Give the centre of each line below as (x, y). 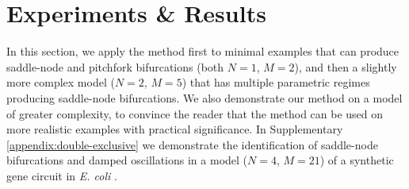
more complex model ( (61, 82)
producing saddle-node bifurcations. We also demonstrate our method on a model (204, 97)
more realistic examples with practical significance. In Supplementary (175, 129)
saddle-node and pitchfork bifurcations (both (115, 66)
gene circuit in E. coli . (62, 175)
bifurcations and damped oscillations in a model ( (127, 160)
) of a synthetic (357, 160)
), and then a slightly (346, 66)
